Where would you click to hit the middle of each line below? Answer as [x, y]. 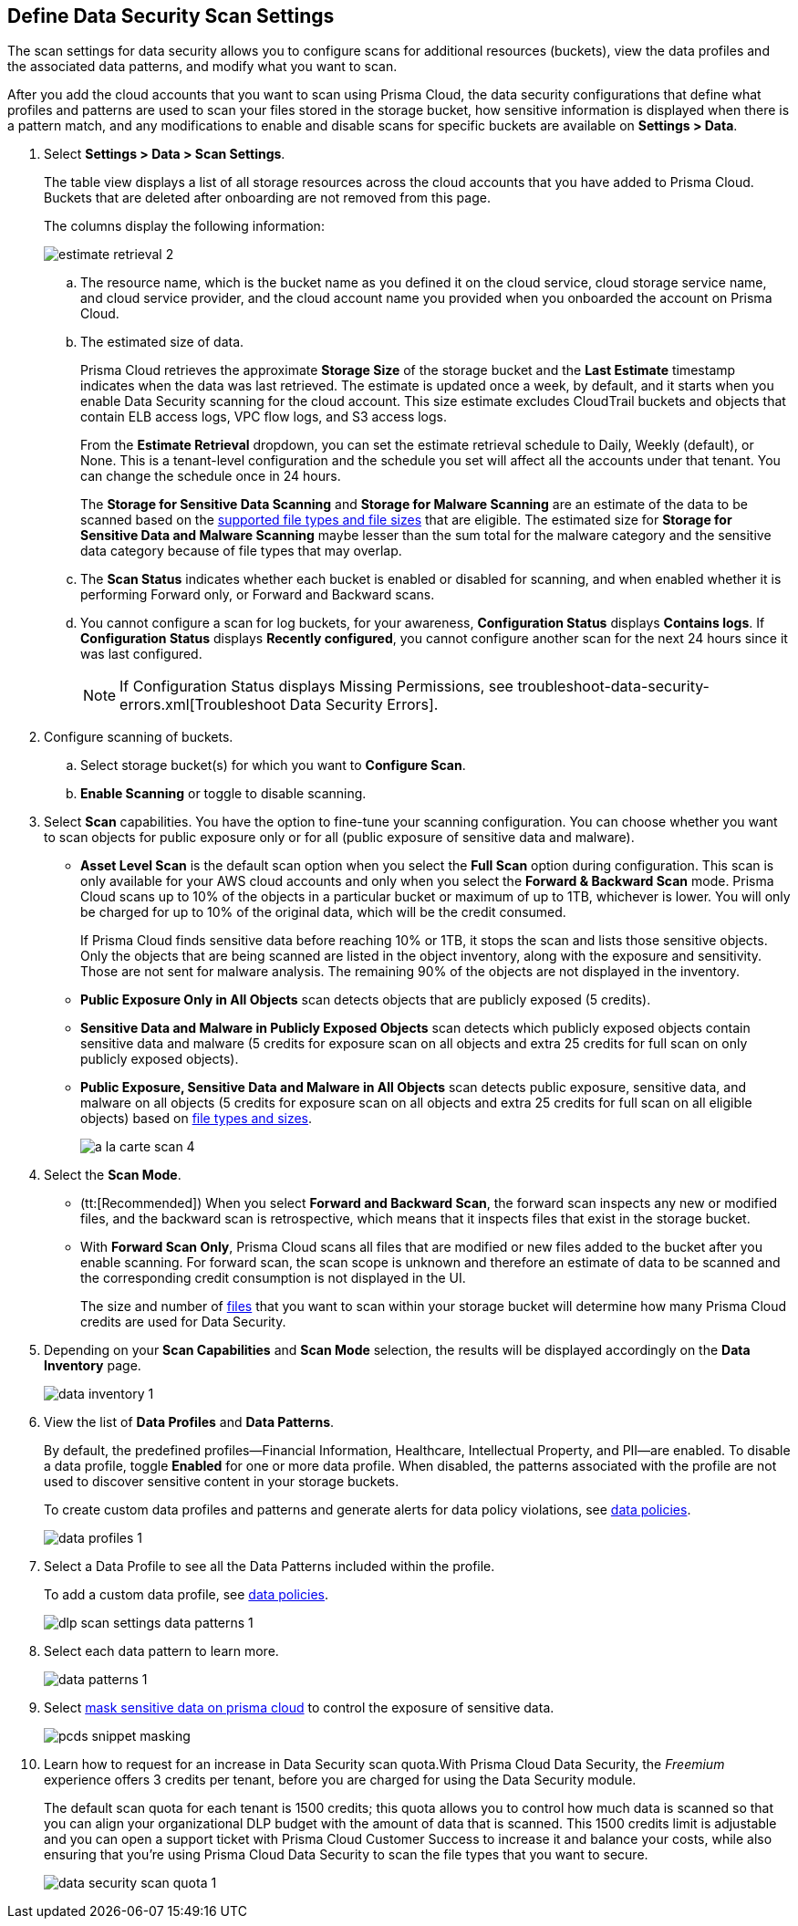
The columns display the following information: [184, 226]
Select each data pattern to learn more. [161, 1651]
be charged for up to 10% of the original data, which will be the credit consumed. [323, 912]
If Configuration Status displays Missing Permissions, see [316, 687]
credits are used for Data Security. [183, 1322]
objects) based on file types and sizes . [197, 1119]
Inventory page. [93, 1366]
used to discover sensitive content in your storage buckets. [222, 1482]
